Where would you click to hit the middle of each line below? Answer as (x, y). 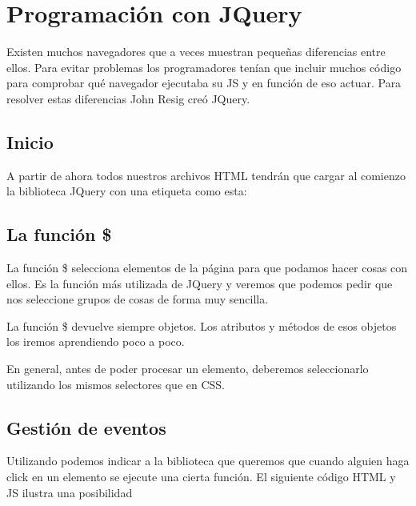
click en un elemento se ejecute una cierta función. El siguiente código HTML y (201, 477)
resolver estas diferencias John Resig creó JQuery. (128, 98)
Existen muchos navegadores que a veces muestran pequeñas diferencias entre (196, 52)
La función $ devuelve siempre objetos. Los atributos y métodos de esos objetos (202, 325)
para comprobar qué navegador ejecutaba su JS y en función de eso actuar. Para (204, 83)
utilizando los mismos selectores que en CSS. (116, 384)
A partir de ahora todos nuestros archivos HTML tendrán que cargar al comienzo (206, 175)
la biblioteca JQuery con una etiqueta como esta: (127, 191)
